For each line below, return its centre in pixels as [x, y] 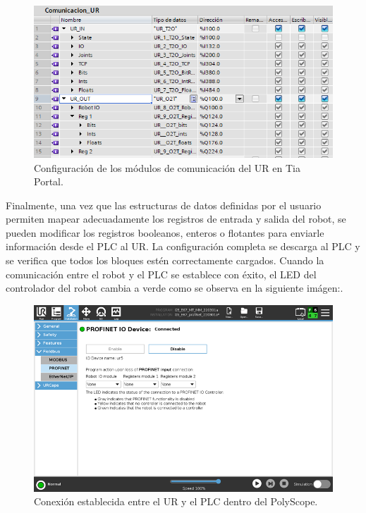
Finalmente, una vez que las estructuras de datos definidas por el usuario [164, 205]
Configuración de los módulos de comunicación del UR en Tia [167, 167]
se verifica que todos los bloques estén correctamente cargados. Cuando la [165, 260]
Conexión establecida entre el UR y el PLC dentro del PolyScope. [176, 501]
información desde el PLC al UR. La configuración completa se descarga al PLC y [183, 246]
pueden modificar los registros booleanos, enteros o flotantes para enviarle [165, 232]
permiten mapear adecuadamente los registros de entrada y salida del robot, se [176, 219]
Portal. [49, 181]
